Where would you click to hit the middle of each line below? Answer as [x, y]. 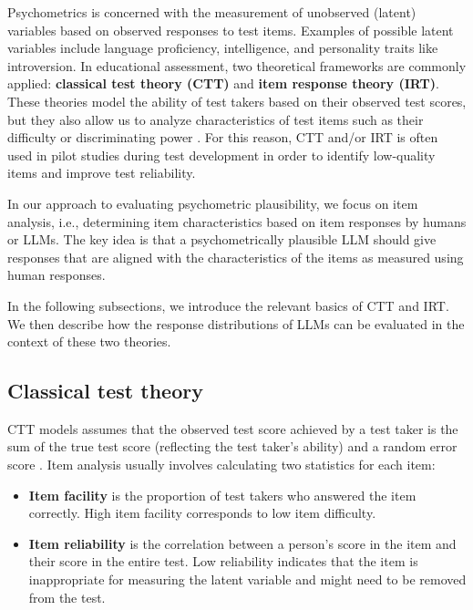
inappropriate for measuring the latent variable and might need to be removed [247, 579]
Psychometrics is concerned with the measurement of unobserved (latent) [212, 12]
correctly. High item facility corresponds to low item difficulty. [202, 513]
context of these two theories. [89, 341]
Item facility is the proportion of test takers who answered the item [222, 495]
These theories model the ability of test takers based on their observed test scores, [237, 101]
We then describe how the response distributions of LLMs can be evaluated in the [236, 323]
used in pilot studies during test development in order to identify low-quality [221, 155]
